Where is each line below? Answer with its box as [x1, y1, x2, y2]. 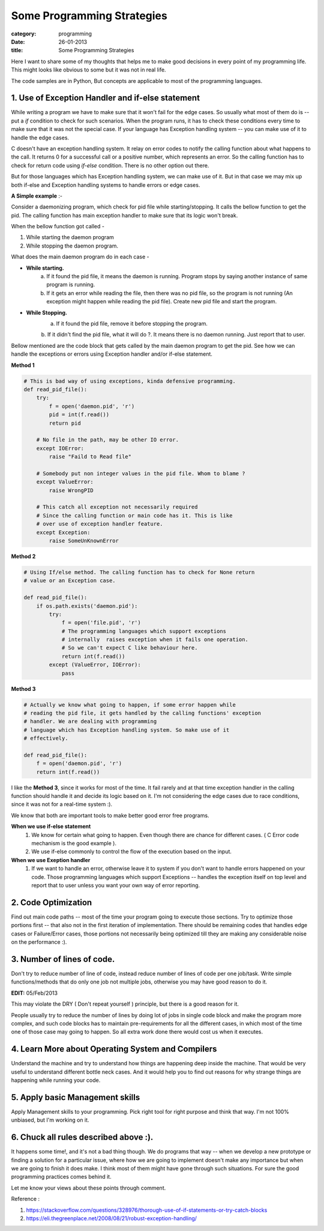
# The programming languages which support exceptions [61, 628, 227, 634]
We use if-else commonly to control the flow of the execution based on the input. [31, 848, 232, 856]
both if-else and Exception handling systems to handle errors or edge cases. [11, 181, 200, 189]
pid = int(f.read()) [49, 412, 110, 418]
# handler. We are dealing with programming [23, 718, 157, 725]
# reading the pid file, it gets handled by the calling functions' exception [23, 710, 261, 716]
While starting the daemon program [26, 234, 114, 241]
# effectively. [23, 735, 68, 742]
